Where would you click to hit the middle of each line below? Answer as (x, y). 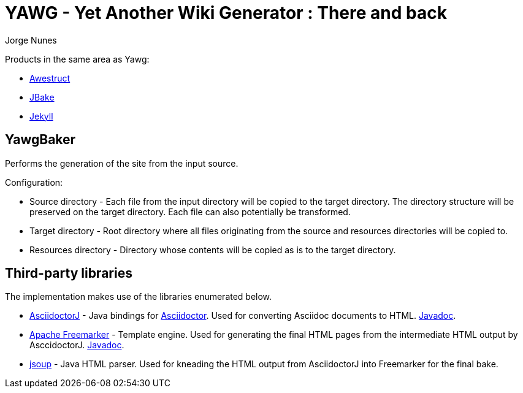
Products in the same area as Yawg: (77, 59)
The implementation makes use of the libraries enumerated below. (139, 297)
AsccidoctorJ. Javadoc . (77, 345)
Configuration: (34, 182)
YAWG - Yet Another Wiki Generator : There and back (226, 13)
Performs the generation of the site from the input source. (122, 163)
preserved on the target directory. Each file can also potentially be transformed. (190, 212)
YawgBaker (40, 140)
